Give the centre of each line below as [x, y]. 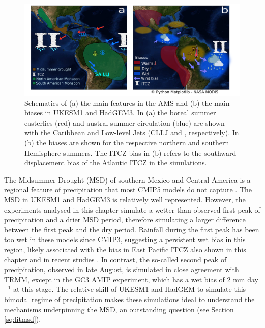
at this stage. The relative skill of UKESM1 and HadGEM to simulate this [129, 289]
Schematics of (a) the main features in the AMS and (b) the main [127, 102]
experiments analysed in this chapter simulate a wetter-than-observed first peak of [132, 209]
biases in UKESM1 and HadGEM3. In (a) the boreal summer [120, 113]
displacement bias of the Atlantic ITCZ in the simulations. [116, 162]
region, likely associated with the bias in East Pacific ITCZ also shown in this [125, 249]
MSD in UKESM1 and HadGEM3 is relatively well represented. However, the [125, 200]
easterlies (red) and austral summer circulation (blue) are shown [125, 122]
